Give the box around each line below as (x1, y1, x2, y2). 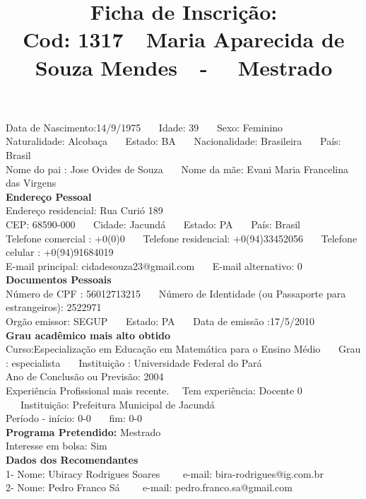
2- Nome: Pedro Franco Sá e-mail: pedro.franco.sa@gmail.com (6, 480, 293, 495)
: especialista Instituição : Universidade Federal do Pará (6, 355, 262, 370)
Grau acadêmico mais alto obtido (6, 327, 171, 342)
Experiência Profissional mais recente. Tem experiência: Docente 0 (6, 383, 302, 398)
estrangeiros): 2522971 (6, 300, 102, 315)
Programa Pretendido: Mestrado (6, 424, 161, 439)
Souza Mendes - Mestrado (35, 52, 333, 81)
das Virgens (6, 175, 57, 190)
